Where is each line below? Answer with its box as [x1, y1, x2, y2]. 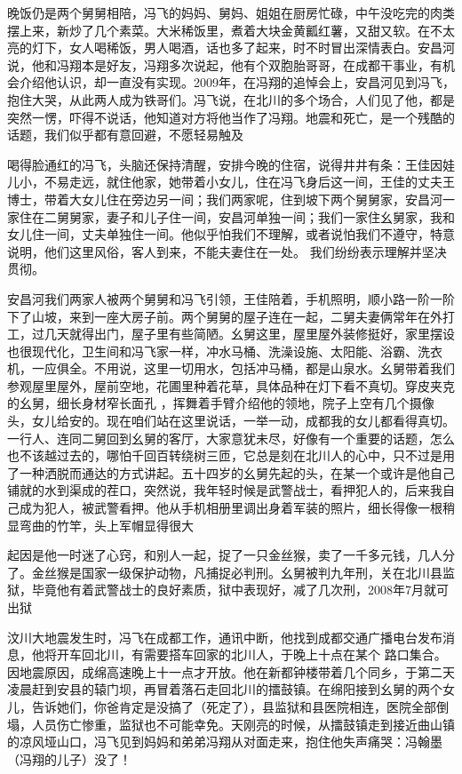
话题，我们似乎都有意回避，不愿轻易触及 [7, 125, 243, 144]
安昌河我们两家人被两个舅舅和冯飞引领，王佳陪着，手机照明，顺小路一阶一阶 [7, 289, 455, 307]
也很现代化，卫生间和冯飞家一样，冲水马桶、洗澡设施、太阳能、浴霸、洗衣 [7, 341, 442, 360]
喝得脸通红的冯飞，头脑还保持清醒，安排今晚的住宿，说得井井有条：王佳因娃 [7, 155, 455, 173]
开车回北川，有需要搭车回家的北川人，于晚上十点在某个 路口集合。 [56, 645, 447, 664]
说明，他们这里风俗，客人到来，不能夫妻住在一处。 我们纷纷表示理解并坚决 [7, 242, 447, 260]
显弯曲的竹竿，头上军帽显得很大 [7, 515, 194, 534]
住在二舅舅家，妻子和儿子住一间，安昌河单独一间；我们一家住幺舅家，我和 [19, 207, 455, 226]
